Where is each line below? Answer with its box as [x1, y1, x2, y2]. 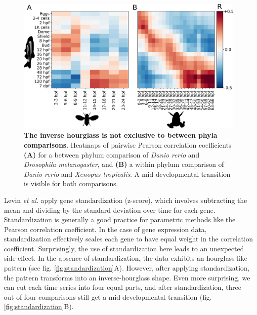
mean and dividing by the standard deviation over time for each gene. [4, 204, 215, 215]
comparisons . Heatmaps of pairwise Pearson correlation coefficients [24, 139, 232, 150]
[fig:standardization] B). [4, 301, 74, 312]
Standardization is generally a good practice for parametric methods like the [4, 214, 236, 225]
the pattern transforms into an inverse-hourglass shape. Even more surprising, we [4, 272, 250, 282]
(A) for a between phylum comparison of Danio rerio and [24, 149, 200, 159]
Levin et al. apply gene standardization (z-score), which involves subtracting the [4, 195, 247, 205]
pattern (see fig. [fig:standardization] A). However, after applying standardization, [4, 263, 250, 273]
